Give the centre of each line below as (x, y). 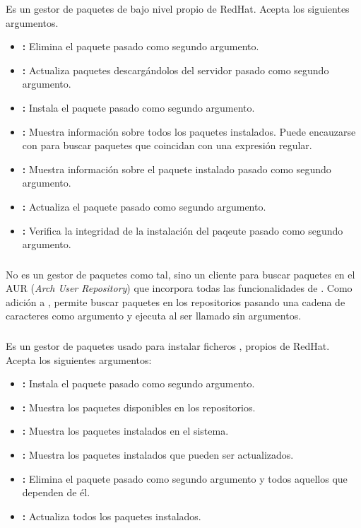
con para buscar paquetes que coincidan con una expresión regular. (167, 145)
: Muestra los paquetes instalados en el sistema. (125, 431)
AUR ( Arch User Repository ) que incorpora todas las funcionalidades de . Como (179, 288)
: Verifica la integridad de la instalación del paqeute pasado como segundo (183, 230)
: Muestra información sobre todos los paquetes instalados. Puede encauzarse (189, 131)
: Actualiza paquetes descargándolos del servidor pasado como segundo (176, 70)
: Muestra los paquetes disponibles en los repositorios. (139, 407)
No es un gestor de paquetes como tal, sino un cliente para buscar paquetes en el (180, 274)
